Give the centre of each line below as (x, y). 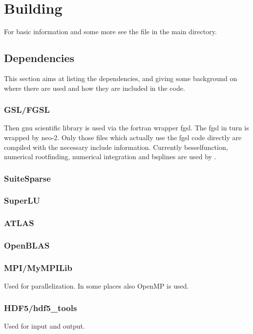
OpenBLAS (27, 245)
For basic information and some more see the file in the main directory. (110, 31)
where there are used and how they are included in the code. (95, 88)
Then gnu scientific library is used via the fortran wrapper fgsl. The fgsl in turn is (126, 128)
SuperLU (22, 200)
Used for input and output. (44, 326)
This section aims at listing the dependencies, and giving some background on (121, 78)
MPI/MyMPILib (38, 268)
